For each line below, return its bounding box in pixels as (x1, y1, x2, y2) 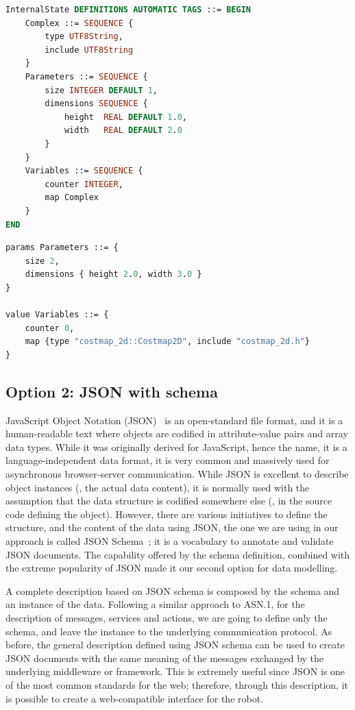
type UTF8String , (45, 32, 123, 42)
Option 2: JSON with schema (5, 380, 218, 402)
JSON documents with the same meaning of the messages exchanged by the (5, 650, 324, 665)
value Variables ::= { (5, 310, 109, 320)
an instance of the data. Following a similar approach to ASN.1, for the (5, 597, 305, 611)
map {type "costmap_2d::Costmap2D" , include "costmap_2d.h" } (25, 336, 310, 347)
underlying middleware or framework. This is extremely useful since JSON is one (5, 664, 345, 678)
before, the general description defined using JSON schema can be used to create (5, 637, 345, 652)
